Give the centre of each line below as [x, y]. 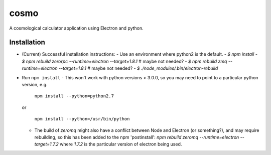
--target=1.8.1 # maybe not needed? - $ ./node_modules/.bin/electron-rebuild [138, 68]
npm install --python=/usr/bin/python [82, 119]
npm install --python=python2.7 [74, 96]
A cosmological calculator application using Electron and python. [77, 28]
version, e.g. [35, 85]
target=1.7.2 [46, 144]
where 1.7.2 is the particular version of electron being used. [121, 144]
